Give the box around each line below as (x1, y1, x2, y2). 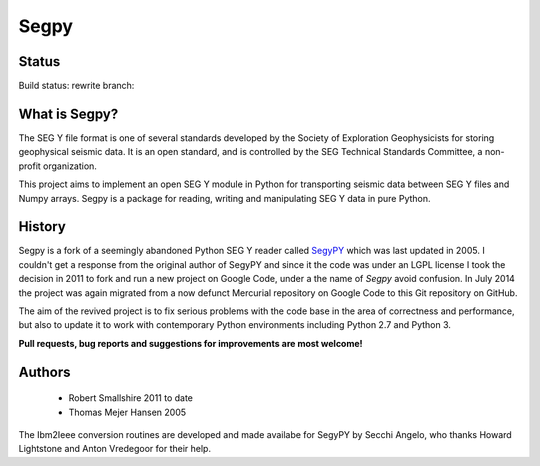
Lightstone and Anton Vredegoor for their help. (18, 443, 212, 455)
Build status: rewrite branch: (18, 80, 135, 92)
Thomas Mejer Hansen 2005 (68, 406, 187, 418)
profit (18, 160, 42, 172)
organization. (43, 160, 97, 172)
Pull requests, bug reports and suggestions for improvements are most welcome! (18, 337, 364, 349)
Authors (18, 363, 71, 380)
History (18, 218, 67, 235)
